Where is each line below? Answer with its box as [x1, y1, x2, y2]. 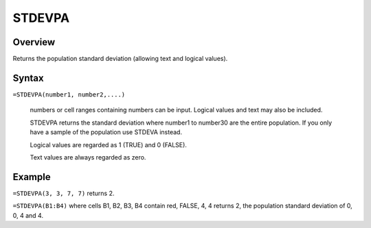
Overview [12, 36, 56, 48]
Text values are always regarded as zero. [30, 153, 146, 161]
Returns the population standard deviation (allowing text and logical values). [12, 55, 228, 63]
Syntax [12, 72, 44, 84]
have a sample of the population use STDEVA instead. [30, 128, 182, 136]
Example [12, 171, 51, 183]
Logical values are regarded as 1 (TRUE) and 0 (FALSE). [30, 140, 187, 149]
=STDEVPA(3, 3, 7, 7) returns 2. [12, 189, 115, 197]
